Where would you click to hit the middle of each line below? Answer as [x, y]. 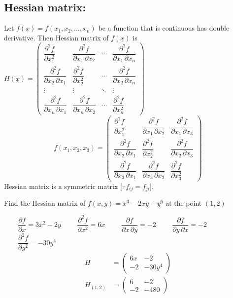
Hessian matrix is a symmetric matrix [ [63, 186]
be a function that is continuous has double [164, 28]
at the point [184, 203]
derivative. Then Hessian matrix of [56, 37]
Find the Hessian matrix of [45, 203]
